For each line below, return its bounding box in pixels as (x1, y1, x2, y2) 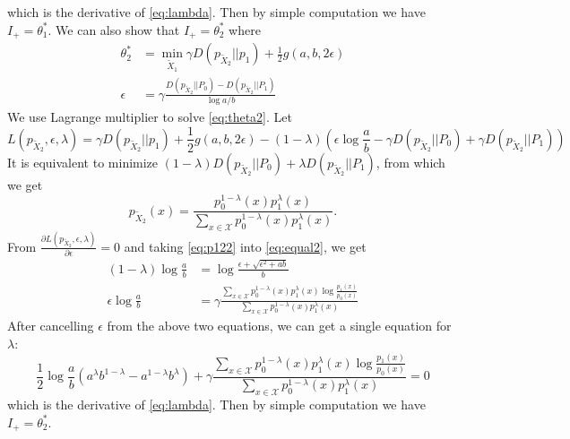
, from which (376, 152, 445, 171)
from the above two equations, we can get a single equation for (107, 316, 452, 335)
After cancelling (7, 316, 94, 335)
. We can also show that (47, 20, 180, 39)
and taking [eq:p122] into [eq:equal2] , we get (124, 237, 367, 255)
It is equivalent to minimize (7, 152, 159, 171)
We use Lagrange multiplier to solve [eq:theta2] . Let (7, 107, 292, 125)
